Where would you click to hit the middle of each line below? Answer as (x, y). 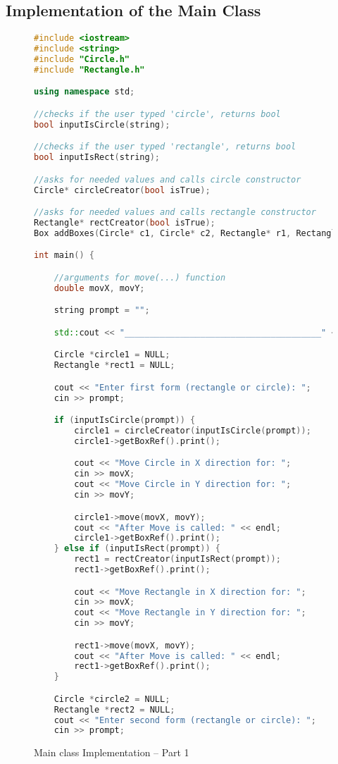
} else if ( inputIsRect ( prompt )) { (137, 549)
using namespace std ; (84, 92)
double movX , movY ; (99, 288)
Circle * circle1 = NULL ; (112, 355)
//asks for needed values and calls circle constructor (168, 179)
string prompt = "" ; (102, 310)
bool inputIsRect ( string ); (97, 158)
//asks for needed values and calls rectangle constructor (175, 212)
